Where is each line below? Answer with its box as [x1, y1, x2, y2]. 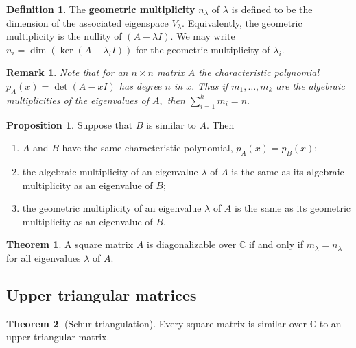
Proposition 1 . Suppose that [6, 117, 133, 132]
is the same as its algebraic [231, 164, 344, 178]
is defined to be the [231, 2, 313, 16]
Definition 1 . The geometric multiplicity [6, 2, 195, 16]
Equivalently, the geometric [187, 15, 302, 29]
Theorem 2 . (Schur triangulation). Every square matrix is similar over [6, 316, 307, 330]
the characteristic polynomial [198, 65, 320, 79]
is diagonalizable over [146, 237, 237, 251]
